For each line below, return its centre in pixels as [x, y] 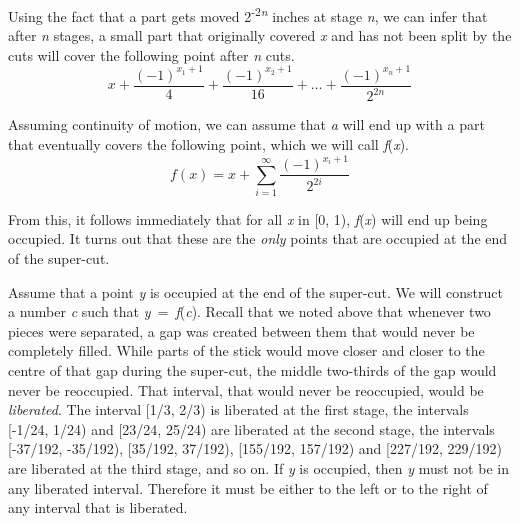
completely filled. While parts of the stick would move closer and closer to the [246, 350]
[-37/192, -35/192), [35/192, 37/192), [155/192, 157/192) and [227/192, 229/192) [255, 448]
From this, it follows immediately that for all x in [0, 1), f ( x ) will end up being [248, 218]
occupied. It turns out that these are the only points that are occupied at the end [258, 238]
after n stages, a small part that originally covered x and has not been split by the [260, 35]
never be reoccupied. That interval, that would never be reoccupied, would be [246, 389]
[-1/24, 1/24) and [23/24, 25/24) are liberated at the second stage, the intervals [251, 428]
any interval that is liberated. [98, 507]
